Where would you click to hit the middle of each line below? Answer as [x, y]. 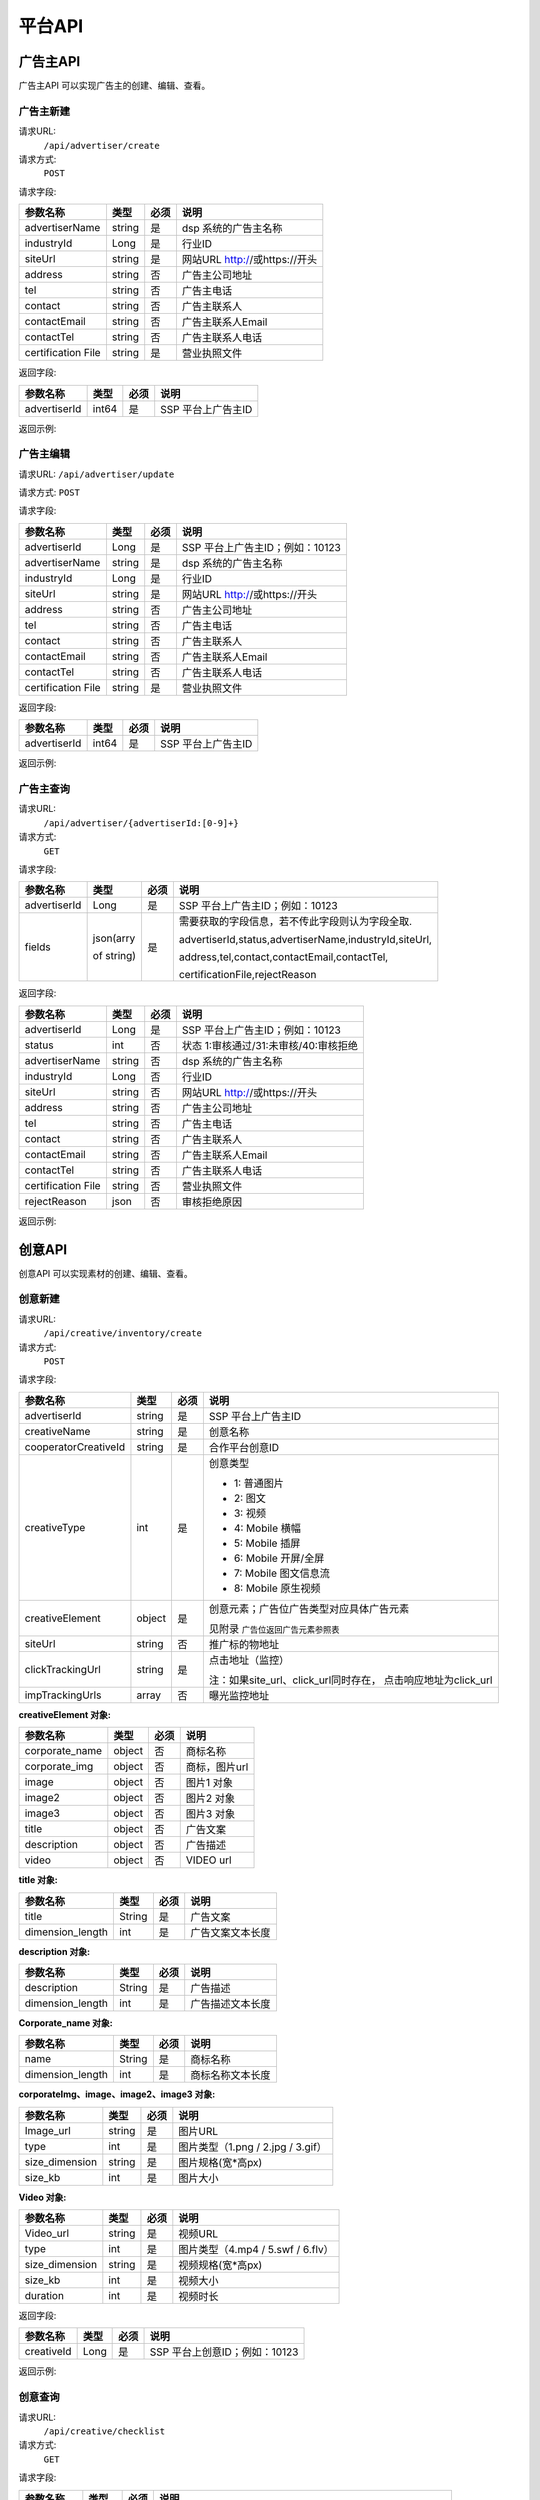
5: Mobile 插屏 [267, 1543]
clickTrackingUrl [63, 1669]
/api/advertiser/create [101, 145]
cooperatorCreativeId [75, 1447]
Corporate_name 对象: [66, 2022]
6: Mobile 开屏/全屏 [279, 1558]
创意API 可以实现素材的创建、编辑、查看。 [106, 1273]
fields [37, 947]
